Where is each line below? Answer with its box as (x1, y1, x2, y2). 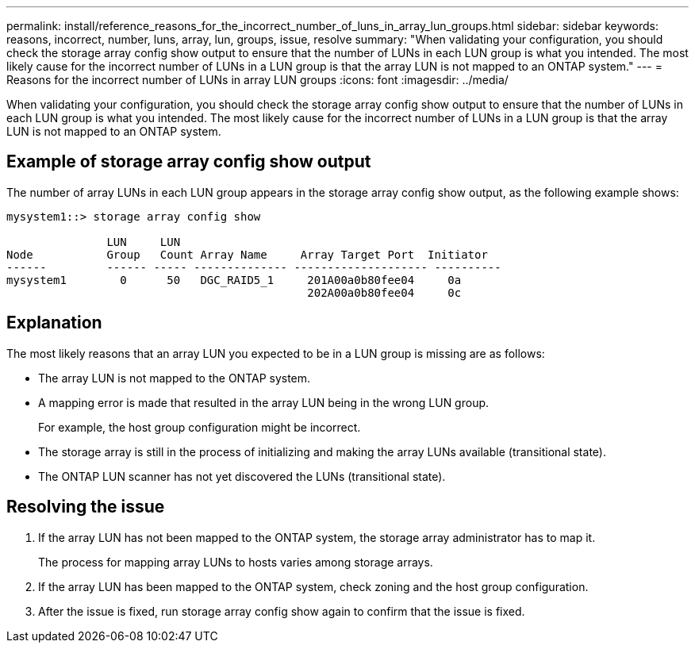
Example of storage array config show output (6, 152, 371, 172)
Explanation (6, 313, 102, 333)
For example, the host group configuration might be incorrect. (38, 420, 361, 434)
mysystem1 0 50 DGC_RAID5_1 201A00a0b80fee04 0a (6, 273, 462, 286)
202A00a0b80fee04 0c (307, 286, 462, 299)
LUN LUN (106, 235, 181, 248)
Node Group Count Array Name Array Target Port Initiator (6, 248, 488, 261)
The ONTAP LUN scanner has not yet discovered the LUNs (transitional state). (38, 469, 446, 483)
